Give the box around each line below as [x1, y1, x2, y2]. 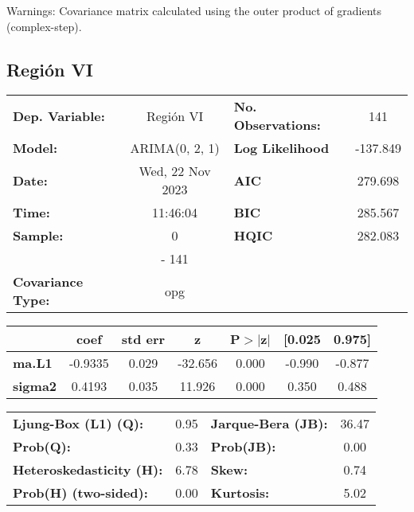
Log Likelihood [233, 139, 330, 158]
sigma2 [13, 377, 57, 396]
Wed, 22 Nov [139, 162, 211, 181]
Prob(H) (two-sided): [13, 483, 148, 502]
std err [121, 330, 166, 349]
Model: [13, 139, 58, 158]
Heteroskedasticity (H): [13, 460, 163, 479]
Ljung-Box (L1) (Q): [13, 414, 144, 433]
